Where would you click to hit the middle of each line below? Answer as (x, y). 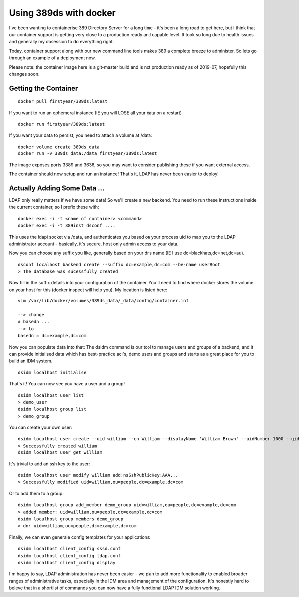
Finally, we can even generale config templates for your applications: (80, 537)
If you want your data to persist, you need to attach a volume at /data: (81, 135)
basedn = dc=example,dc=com (52, 336)
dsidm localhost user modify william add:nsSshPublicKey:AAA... (98, 475)
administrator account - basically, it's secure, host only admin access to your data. (94, 244)
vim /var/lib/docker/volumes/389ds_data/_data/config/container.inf (103, 301)
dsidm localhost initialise (52, 372)
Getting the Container (44, 88)
